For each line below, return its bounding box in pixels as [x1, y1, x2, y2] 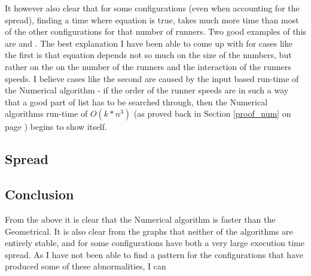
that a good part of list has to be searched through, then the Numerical [5, 95, 268, 108]
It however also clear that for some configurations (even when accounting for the [5, 2, 300, 14]
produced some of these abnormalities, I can [5, 260, 166, 272]
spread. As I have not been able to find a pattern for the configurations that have [5, 248, 303, 260]
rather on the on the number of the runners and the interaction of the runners [5, 60, 291, 72]
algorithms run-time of [5, 107, 88, 120]
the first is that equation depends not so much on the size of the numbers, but [5, 48, 292, 61]
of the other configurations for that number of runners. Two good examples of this [5, 25, 306, 38]
